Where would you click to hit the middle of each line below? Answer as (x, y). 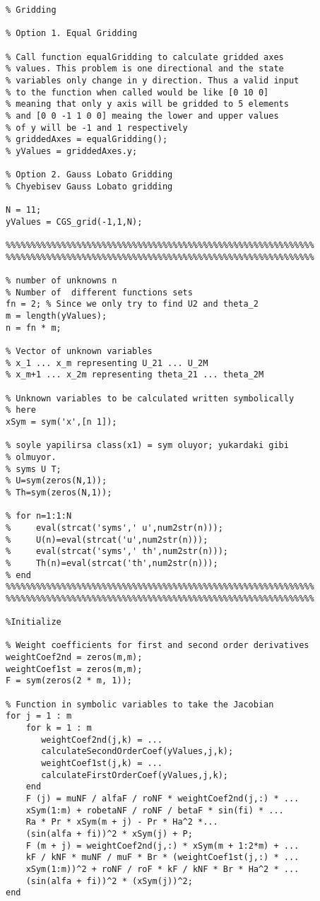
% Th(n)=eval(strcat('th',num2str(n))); (112, 563)
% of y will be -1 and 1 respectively (97, 128)
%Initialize (34, 622)
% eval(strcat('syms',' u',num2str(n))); (114, 528)
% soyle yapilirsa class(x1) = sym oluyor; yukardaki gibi (147, 446)
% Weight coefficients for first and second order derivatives (158, 646)
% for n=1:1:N (39, 516)
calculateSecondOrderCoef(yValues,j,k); (137, 752)
